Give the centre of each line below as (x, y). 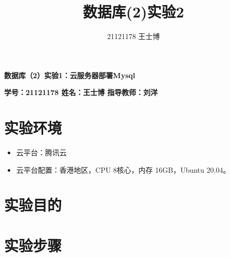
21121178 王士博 (133, 36)
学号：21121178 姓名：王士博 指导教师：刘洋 (81, 92)
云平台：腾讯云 (41, 152)
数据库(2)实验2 (133, 12)
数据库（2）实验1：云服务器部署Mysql (70, 75)
